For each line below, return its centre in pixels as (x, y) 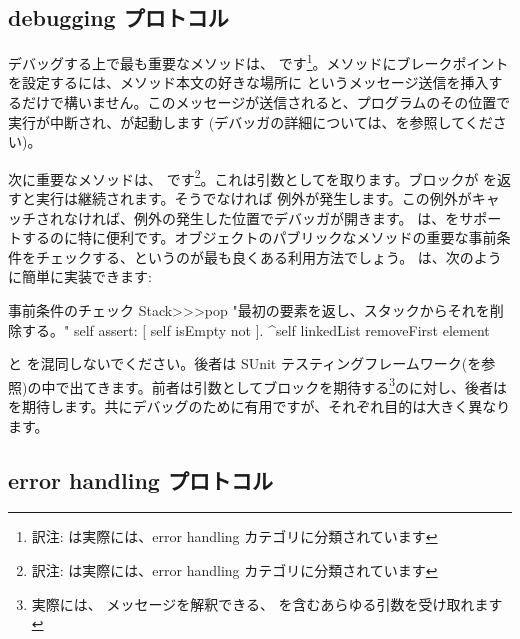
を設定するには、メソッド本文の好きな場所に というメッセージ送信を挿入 (248, 82)
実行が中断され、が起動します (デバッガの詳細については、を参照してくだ (250, 121)
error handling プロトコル (140, 479)
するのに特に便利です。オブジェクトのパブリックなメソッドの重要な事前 (259, 237)
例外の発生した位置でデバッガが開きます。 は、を (296, 217)
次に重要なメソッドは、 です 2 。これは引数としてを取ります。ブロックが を (253, 177)
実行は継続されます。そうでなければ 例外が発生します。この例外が (253, 198)
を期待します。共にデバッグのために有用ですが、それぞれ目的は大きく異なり (259, 406)
